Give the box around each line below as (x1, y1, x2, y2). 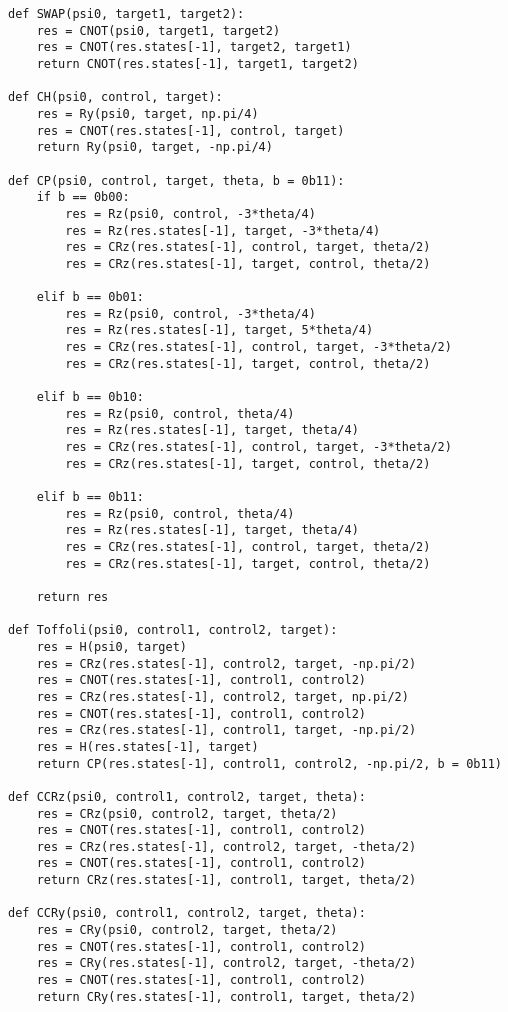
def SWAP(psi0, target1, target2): (8, 7, 245, 21)
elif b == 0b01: (36, 290, 145, 305)
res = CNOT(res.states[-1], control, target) (36, 123, 345, 138)
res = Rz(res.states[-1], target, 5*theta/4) (65, 323, 374, 338)
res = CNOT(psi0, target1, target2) (36, 23, 281, 38)
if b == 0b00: (36, 190, 130, 205)
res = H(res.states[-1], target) (36, 739, 259, 754)
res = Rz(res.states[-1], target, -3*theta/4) (65, 223, 381, 238)
